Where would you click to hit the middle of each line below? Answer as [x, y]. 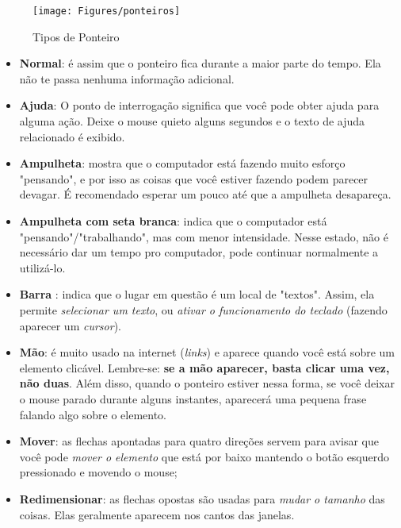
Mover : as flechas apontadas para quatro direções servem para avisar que [199, 441]
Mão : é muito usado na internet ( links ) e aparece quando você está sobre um [207, 352]
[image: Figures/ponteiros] [107, 11]
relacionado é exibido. [72, 136]
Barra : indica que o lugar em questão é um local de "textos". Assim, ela [197, 294]
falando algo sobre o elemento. [93, 414]
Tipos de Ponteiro [76, 36]
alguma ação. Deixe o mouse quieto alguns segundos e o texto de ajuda [192, 121]
